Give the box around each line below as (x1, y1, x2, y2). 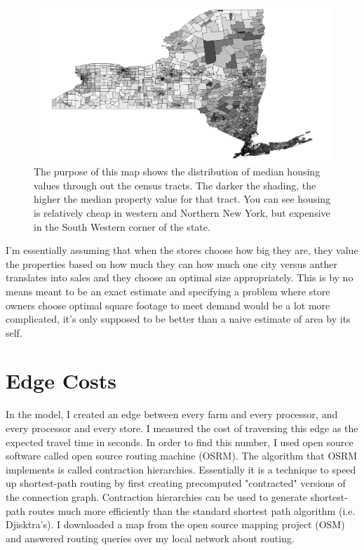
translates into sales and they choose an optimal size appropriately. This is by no (6, 270, 353, 285)
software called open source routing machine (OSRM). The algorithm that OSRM (6, 448, 358, 463)
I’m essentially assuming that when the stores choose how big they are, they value (6, 243, 358, 257)
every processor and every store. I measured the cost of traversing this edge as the (6, 421, 358, 435)
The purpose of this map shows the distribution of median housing (34, 164, 321, 179)
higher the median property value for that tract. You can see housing (34, 192, 331, 206)
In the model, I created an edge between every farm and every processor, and (6, 407, 338, 422)
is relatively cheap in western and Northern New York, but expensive (34, 205, 330, 220)
